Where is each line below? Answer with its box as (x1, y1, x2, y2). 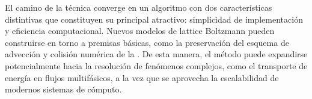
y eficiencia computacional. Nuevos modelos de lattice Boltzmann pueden (5, 24, 275, 37)
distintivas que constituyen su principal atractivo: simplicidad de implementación (5, 13, 303, 25)
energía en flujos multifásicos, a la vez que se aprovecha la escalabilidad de (5, 71, 279, 83)
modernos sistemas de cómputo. (5, 83, 122, 95)
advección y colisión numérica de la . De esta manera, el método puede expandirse (5, 48, 308, 60)
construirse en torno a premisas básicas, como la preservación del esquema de (5, 36, 289, 48)
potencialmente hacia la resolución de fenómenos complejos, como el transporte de (5, 59, 308, 72)
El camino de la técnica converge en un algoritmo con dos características (5, 1, 272, 13)
